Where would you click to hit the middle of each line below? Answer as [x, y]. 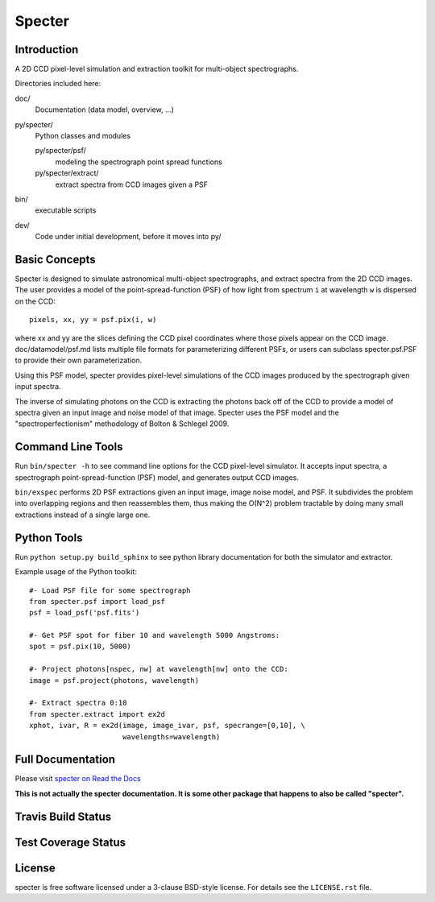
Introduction [47, 50]
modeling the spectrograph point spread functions [139, 162]
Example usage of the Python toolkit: [76, 572]
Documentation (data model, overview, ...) [105, 110]
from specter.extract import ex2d [97, 714]
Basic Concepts [55, 259]
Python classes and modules [83, 136]
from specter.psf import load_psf [97, 601]
